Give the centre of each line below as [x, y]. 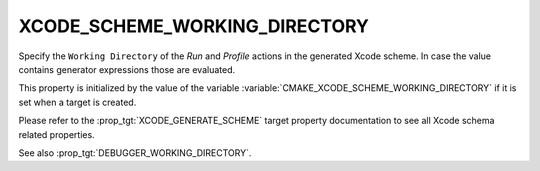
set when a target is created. [77, 102]
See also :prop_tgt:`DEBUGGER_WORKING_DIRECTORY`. [135, 152]
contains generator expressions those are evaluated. [126, 69]
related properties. [56, 134]
